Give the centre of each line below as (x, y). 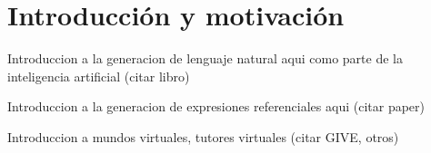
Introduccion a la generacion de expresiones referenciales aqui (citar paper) (216, 106)
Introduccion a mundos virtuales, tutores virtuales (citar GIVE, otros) (203, 136)
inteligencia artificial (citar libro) (99, 76)
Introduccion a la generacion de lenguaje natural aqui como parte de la (205, 58)
